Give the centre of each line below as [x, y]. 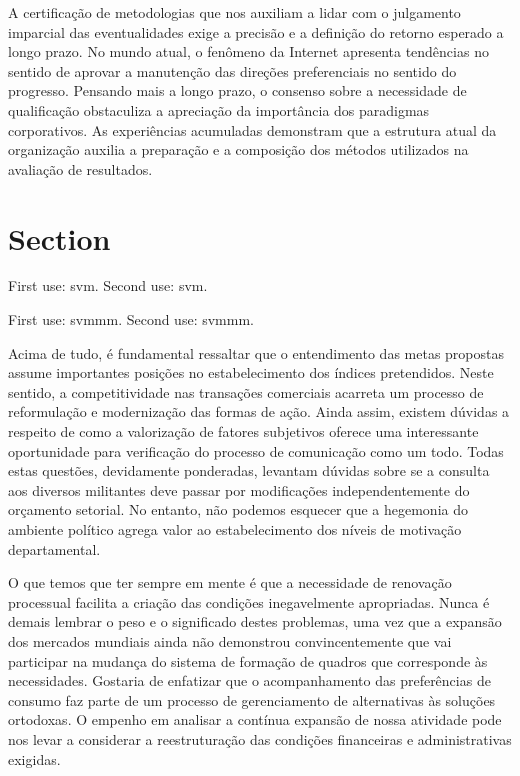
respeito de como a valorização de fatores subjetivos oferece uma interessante [243, 431]
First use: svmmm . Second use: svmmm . [131, 319]
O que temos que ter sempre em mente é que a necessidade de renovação [230, 582]
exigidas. [34, 758]
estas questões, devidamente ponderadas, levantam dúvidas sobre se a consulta [249, 470]
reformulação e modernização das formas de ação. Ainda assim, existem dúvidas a [259, 411]
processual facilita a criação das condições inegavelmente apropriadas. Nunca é [249, 601]
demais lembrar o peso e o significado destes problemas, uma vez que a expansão [255, 621]
